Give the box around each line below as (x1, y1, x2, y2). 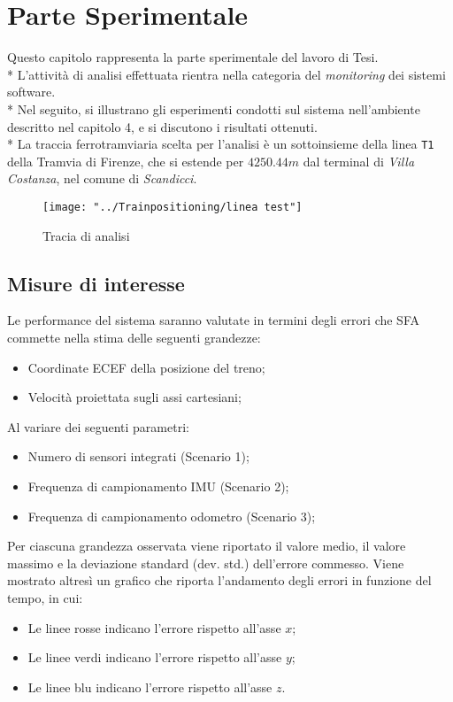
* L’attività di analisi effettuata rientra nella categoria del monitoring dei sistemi (7, 65, 446, 83)
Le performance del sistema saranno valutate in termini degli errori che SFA (7, 311, 419, 329)
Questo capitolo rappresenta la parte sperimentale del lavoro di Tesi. (7, 48, 379, 66)
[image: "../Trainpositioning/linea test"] (42, 200, 303, 213)
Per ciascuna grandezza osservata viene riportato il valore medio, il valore (7, 536, 406, 555)
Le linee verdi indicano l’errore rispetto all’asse (27, 648, 282, 667)
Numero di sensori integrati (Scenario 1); (27, 447, 250, 466)
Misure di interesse (7, 269, 185, 297)
